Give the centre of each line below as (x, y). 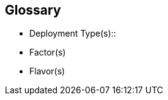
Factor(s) (48, 52)
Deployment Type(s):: (73, 34)
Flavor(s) (47, 71)
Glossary (33, 10)
